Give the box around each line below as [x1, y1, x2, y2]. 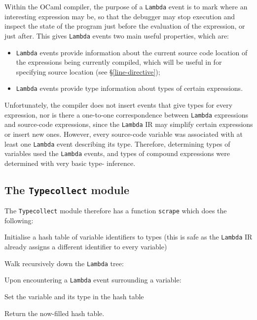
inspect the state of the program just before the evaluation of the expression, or [4, 21, 245, 31]
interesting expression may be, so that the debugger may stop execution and [4, 11, 235, 21]
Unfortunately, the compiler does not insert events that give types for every [4, 100, 233, 110]
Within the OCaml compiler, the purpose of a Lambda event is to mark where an [4, 1, 248, 11]
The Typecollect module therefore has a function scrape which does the [4, 205, 227, 216]
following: [4, 215, 34, 225]
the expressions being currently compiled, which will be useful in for [16, 57, 222, 67]
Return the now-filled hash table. [4, 308, 105, 318]
